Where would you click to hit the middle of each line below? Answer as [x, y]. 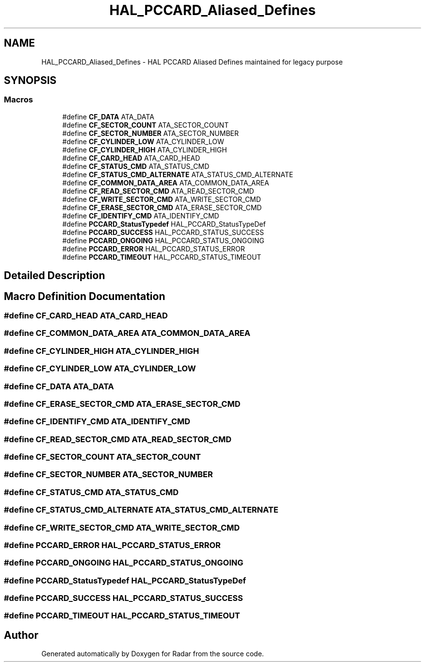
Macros [18, 100]
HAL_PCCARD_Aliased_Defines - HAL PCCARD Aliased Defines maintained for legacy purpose [192, 62]
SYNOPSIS [30, 81]
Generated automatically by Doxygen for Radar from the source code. [153, 654]
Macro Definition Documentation [85, 296]
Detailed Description [55, 276]
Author [21, 635]
